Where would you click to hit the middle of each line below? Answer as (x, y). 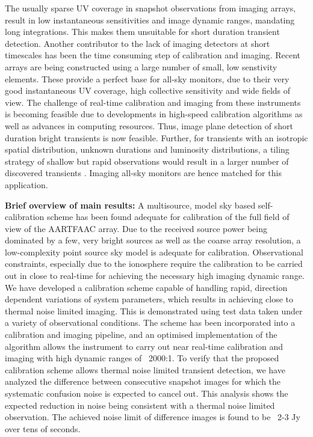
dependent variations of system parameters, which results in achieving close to (149, 299)
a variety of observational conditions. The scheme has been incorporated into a (150, 322)
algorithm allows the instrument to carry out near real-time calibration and (144, 346)
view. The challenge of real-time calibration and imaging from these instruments (153, 102)
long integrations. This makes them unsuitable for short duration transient (142, 32)
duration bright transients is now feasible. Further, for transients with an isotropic (156, 137)
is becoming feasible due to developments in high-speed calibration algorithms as (154, 114)
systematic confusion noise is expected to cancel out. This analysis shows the (147, 393)
